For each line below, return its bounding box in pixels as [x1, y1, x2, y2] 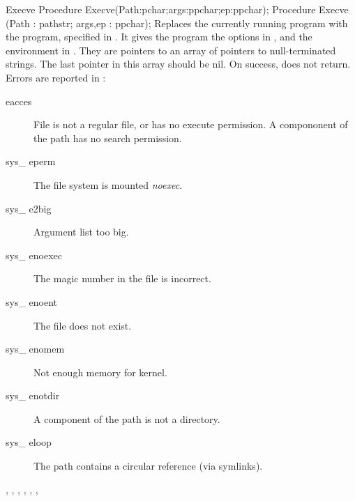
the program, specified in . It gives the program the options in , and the [6, 29, 312, 44]
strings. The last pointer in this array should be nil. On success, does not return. [6, 56, 351, 71]
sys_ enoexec [6, 247, 63, 262]
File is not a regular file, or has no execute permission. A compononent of [33, 117, 348, 132]
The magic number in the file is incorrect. [33, 271, 211, 286]
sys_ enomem [6, 341, 65, 356]
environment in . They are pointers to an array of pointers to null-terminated [6, 43, 336, 57]
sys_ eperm [6, 154, 56, 169]
